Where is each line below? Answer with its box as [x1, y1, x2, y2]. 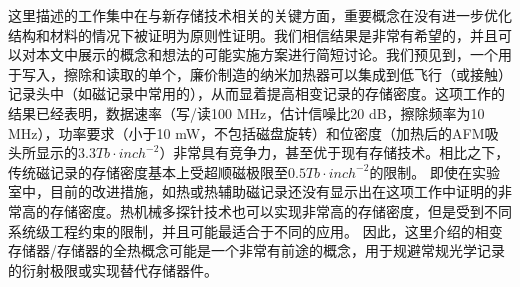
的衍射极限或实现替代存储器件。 [8, 259, 218, 280]
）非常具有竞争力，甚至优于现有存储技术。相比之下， [159, 142, 510, 163]
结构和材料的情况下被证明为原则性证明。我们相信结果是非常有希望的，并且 [8, 24, 498, 45]
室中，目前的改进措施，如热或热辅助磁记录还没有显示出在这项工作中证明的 [8, 181, 498, 202]
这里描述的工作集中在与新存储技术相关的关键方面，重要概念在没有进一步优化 [8, 5, 512, 25]
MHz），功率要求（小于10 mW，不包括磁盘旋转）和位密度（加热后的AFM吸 [8, 122, 499, 143]
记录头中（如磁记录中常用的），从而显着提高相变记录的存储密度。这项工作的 [8, 83, 505, 104]
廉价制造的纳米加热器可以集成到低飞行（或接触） [189, 63, 512, 84]
